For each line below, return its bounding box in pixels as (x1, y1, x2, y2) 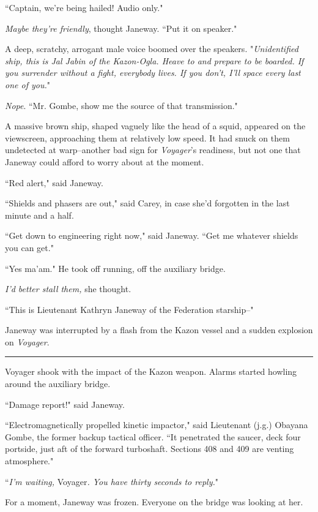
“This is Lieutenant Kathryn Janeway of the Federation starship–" (5, 303, 254, 315)
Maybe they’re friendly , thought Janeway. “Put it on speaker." (5, 21, 237, 34)
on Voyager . (5, 335, 50, 348)
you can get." (5, 241, 54, 254)
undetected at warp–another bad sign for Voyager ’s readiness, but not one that (5, 143, 301, 156)
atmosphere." (5, 454, 54, 467)
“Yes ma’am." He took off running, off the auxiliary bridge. (5, 262, 226, 274)
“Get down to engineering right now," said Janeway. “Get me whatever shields (5, 229, 298, 242)
